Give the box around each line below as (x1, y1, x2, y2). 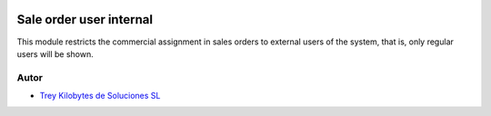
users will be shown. (16, 48, 95, 59)
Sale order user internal (16, 12, 154, 27)
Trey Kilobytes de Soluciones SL (39, 91, 161, 101)
